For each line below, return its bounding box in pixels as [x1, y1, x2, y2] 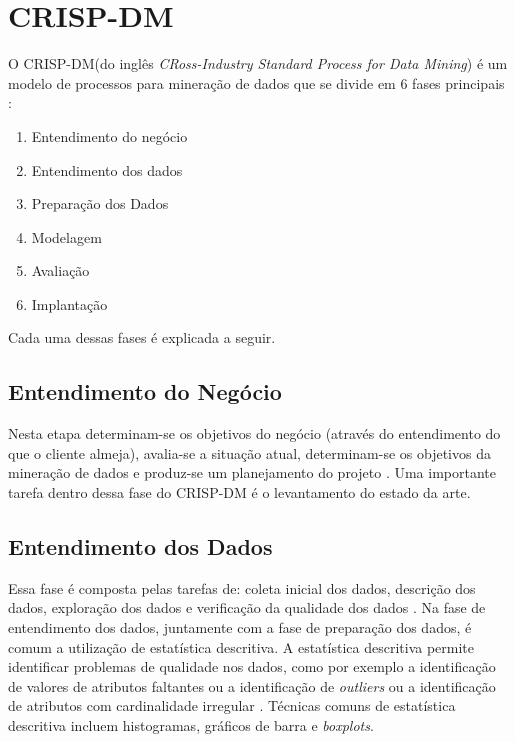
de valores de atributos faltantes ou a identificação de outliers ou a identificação [8, 675, 496, 696]
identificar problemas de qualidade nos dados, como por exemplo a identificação [8, 656, 496, 677]
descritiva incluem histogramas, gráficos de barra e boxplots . [8, 715, 374, 735]
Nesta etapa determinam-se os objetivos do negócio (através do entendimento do [8, 423, 501, 444]
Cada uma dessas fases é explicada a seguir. [8, 327, 276, 348]
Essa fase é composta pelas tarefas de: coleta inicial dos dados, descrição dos [8, 577, 476, 598]
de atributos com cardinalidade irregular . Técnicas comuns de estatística [8, 695, 456, 716]
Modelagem [31, 226, 102, 247]
